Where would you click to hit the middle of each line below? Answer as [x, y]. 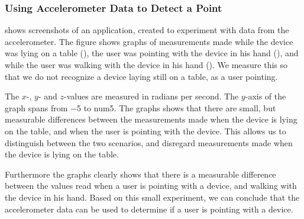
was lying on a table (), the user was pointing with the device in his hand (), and [152, 53]
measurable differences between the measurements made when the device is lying [151, 119]
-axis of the [266, 96]
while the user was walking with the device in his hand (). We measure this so [146, 65]
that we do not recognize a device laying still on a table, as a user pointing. [141, 76]
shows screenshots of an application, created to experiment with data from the [147, 30]
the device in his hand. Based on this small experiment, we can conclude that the [152, 197]
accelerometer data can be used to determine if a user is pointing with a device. [149, 209]
